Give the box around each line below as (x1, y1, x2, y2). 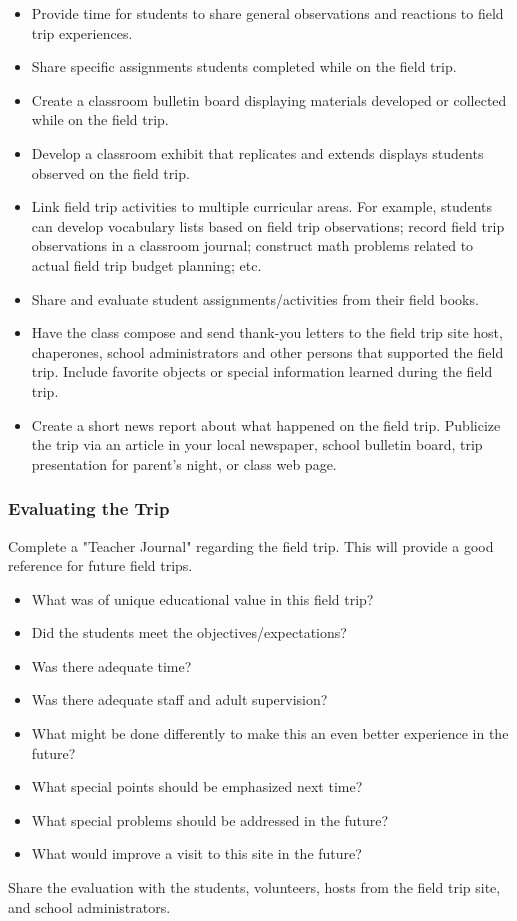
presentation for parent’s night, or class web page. (31, 453, 337, 474)
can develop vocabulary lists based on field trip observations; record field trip (31, 215, 505, 236)
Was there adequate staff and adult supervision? (31, 689, 328, 710)
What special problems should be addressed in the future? (31, 809, 389, 830)
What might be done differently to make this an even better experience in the (31, 723, 509, 744)
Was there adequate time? (31, 655, 192, 676)
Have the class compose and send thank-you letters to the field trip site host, (31, 322, 503, 343)
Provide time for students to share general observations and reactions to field (31, 3, 504, 23)
